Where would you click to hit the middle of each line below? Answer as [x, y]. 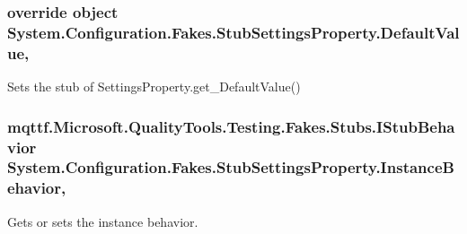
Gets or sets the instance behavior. [103, 221]
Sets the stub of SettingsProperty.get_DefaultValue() [154, 87]
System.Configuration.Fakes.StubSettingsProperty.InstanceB [231, 167]
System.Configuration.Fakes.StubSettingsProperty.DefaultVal [233, 32]
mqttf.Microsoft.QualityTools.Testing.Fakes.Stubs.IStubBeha [231, 126]
